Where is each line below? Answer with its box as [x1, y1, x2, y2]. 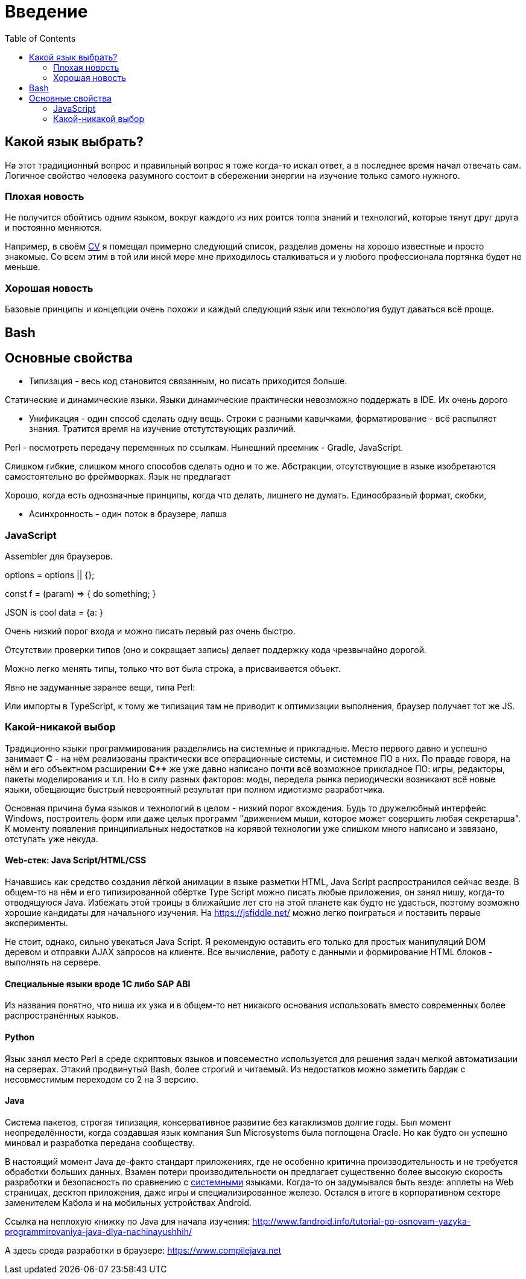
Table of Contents [5, 33, 76, 43]
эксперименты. [5, 918, 68, 929]
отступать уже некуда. [5, 833, 98, 844]
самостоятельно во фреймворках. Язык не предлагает [5, 471, 231, 482]
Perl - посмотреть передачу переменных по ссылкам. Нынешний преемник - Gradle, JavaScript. [5, 442, 404, 453]
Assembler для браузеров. [5, 551, 113, 562]
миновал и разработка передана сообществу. [5, 1137, 195, 1148]
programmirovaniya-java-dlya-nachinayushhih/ [5, 1226, 192, 1237]
